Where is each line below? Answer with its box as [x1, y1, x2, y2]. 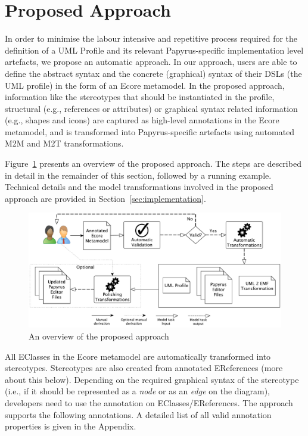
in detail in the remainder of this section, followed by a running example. [5, 169, 272, 181]
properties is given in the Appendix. [5, 420, 136, 432]
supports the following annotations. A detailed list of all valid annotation [5, 408, 272, 421]
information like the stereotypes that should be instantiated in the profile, [5, 91, 275, 103]
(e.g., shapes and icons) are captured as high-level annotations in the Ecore [5, 114, 279, 126]
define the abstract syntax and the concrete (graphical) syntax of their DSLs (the [5, 67, 302, 79]
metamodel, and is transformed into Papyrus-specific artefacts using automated [5, 125, 295, 138]
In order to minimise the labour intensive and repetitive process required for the [5, 32, 298, 45]
